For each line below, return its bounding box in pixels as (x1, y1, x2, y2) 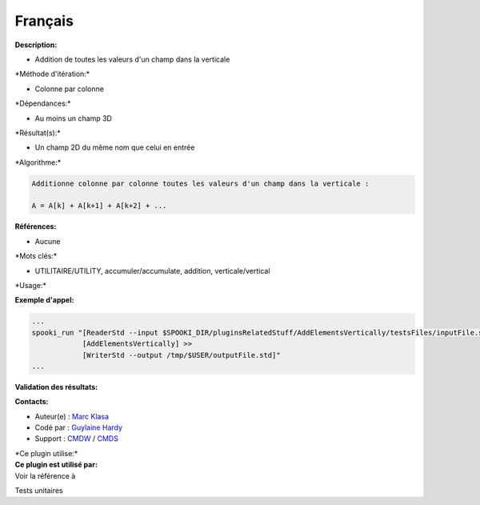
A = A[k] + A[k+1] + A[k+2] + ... (31, 201, 167, 210)
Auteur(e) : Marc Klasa (34, 411, 110, 421)
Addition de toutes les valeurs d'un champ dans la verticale (34, 54, 230, 64)
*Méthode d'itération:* (14, 69, 90, 79)
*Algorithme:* (14, 157, 62, 167)
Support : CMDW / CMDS (34, 434, 119, 443)
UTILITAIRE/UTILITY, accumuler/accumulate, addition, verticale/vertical (34, 266, 270, 275)
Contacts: (14, 397, 49, 407)
